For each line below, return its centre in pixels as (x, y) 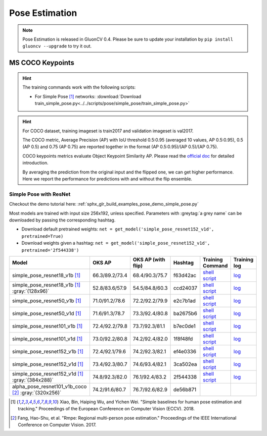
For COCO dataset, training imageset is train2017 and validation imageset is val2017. (108, 131)
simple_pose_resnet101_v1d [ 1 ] (47, 338)
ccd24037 (185, 288)
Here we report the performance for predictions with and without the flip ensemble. (107, 179)
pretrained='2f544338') (50, 250)
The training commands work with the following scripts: (79, 87)
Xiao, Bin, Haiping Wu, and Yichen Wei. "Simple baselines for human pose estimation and (151, 402)
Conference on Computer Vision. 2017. (57, 425)
